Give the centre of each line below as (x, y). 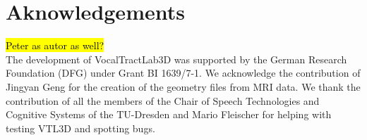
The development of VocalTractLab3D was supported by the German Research (176, 59)
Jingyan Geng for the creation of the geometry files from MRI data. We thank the (183, 86)
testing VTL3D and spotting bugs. (80, 128)
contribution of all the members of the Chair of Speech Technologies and (163, 100)
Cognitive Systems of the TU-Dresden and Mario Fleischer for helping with (169, 114)
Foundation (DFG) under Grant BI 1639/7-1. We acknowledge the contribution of (183, 73)
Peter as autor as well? (55, 45)
